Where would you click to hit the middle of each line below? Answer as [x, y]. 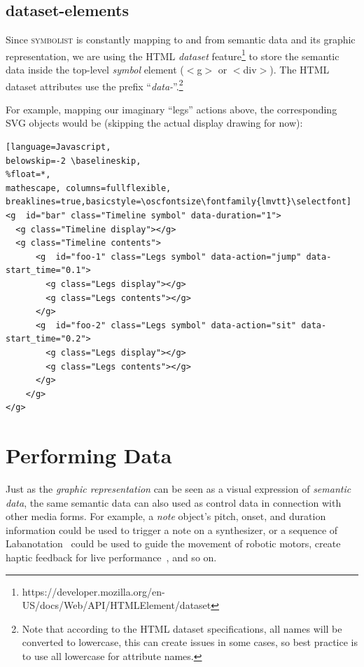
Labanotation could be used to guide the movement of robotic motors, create [173, 543]
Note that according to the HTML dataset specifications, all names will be [182, 628]
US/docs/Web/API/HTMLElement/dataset [117, 605]
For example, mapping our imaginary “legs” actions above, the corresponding [171, 109]
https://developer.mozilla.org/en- [93, 591]
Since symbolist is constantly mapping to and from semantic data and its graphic [181, 40]
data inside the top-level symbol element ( [95, 70]
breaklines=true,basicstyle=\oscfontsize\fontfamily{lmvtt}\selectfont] [178, 202]
